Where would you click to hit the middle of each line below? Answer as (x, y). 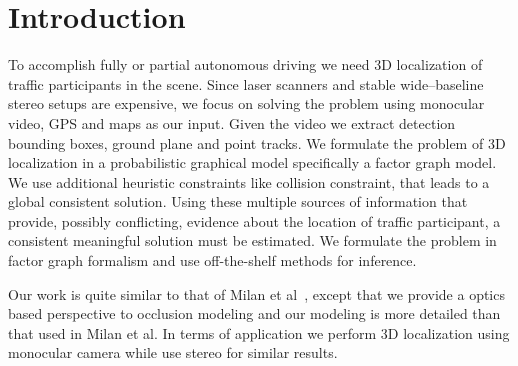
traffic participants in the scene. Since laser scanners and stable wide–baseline (246, 83)
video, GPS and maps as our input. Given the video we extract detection (232, 122)
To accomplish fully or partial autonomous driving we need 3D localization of (245, 64)
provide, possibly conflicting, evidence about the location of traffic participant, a (254, 220)
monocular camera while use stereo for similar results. (173, 352)
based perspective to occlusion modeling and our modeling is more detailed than (254, 313)
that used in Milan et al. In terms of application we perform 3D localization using (259, 332)
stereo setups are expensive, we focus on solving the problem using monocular (246, 103)
